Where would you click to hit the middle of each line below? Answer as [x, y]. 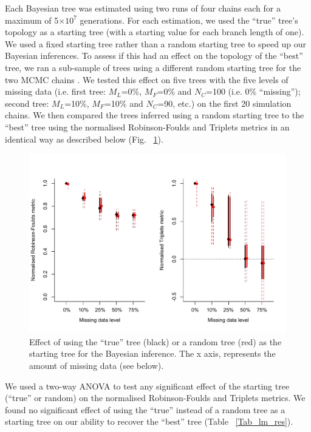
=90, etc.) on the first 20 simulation [224, 103]
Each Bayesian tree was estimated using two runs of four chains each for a [143, 8]
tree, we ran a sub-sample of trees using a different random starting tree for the [153, 67]
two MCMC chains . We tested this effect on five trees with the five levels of [147, 79]
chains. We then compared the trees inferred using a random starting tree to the [155, 115]
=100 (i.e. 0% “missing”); [253, 91]
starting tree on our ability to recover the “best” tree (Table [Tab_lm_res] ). [149, 421]
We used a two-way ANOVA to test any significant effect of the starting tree [147, 386]
